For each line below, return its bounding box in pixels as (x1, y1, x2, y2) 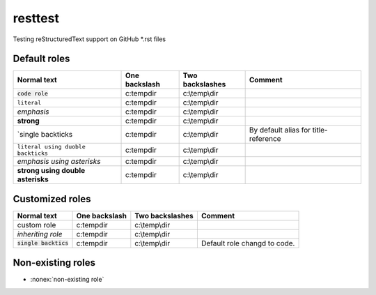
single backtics (17, 239, 69, 247)
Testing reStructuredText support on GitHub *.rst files (13, 35, 166, 43)
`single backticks (17, 130, 73, 139)
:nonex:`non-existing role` (30, 275, 104, 284)
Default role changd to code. (201, 238, 295, 248)
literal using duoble (17, 143, 86, 151)
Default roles (13, 53, 70, 65)
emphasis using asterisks (17, 157, 101, 167)
